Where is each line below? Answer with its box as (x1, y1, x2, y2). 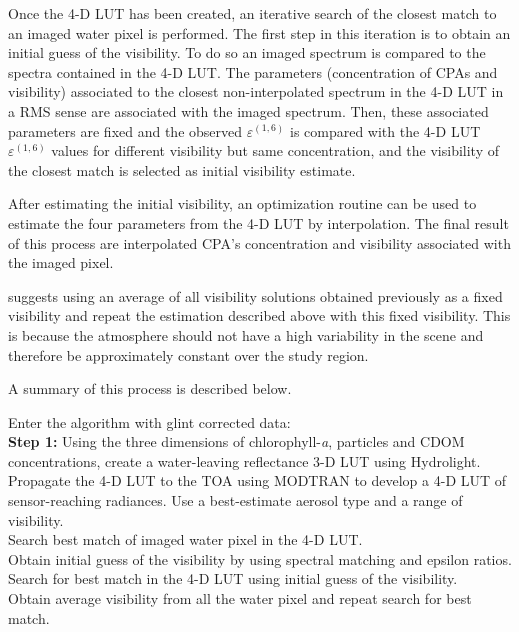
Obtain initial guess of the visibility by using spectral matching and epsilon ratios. (8, 548, 512, 569)
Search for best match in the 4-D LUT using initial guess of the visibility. (8, 568, 458, 589)
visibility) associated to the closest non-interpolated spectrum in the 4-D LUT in (8, 81, 504, 102)
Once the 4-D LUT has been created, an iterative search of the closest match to (8, 3, 497, 23)
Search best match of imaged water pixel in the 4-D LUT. (8, 529, 363, 550)
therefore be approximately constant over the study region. (8, 344, 369, 365)
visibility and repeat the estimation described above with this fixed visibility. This (8, 305, 511, 326)
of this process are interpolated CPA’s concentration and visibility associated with (8, 232, 511, 253)
